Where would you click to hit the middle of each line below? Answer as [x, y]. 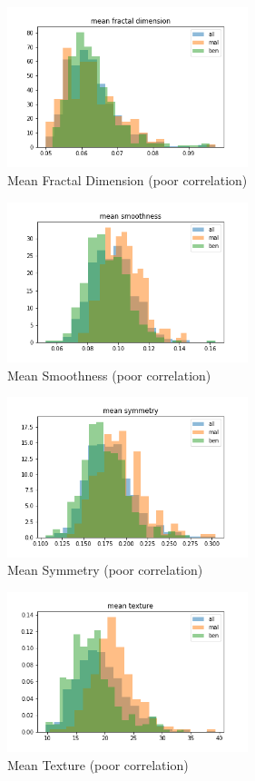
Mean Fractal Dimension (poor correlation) [127, 179]
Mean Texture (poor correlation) [98, 764]
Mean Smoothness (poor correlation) [109, 375]
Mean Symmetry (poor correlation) [105, 570]
